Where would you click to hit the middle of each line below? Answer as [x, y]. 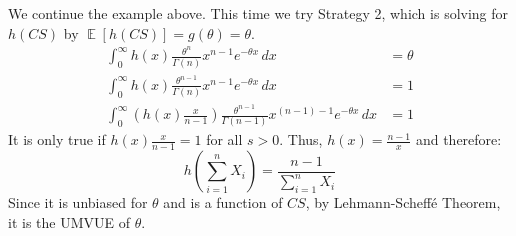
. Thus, [301, 139]
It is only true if [57, 139]
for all [224, 139]
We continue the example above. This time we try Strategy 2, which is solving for [258, 13]
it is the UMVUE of [69, 221]
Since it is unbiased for [78, 202]
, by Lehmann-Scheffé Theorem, [403, 202]
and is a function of [223, 202]
